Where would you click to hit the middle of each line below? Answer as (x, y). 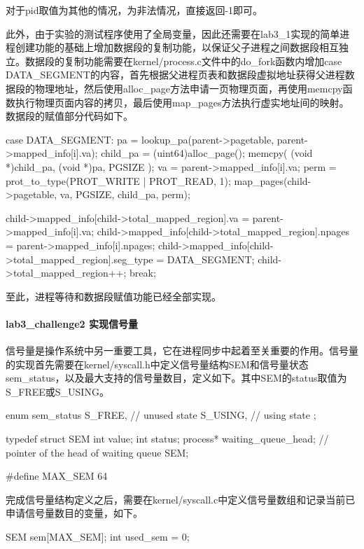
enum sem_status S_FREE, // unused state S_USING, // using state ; (161, 415)
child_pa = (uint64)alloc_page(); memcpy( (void (207, 153)
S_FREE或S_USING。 (57, 391)
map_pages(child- (273, 180)
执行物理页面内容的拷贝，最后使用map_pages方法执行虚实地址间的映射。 (182, 102)
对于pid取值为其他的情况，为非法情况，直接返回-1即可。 (134, 10)
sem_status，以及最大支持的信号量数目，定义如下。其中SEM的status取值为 (176, 378)
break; (143, 273)
